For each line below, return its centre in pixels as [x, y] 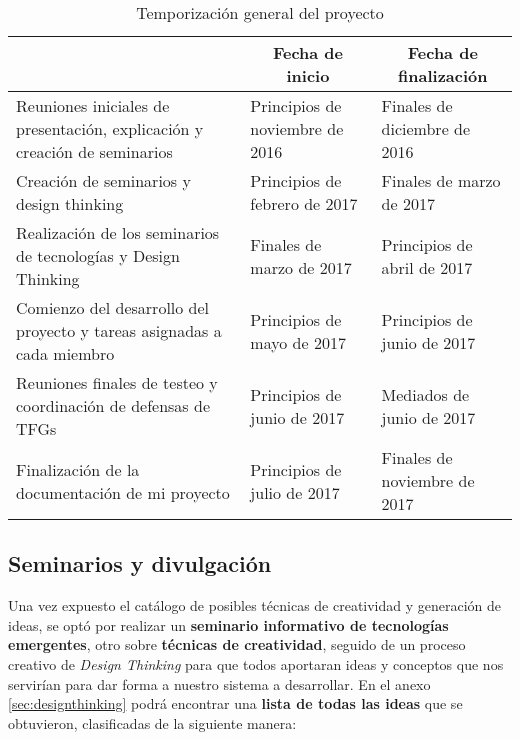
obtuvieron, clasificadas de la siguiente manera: [152, 722]
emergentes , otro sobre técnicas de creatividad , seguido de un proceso [237, 644]
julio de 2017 [295, 492]
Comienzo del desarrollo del [113, 307]
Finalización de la [78, 469]
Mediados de [425, 394]
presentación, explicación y [110, 128]
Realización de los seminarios [118, 232]
